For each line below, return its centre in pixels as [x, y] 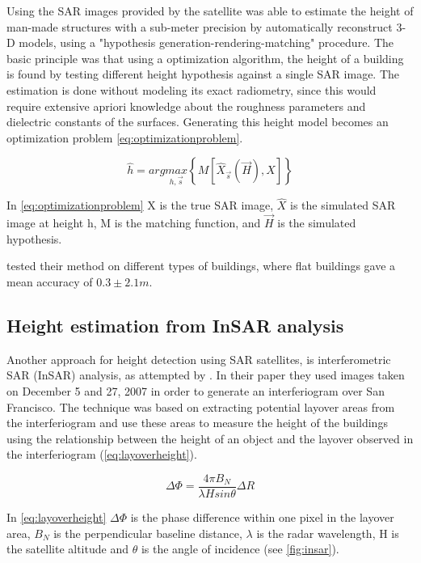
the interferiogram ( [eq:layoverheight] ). [102, 454]
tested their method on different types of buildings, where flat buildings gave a [201, 266]
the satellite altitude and [67, 549]
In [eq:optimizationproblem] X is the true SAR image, [140, 205]
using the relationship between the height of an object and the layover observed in [210, 438]
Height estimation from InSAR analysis [175, 325]
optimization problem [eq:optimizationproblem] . [125, 137]
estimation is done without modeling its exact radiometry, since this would [192, 89]
